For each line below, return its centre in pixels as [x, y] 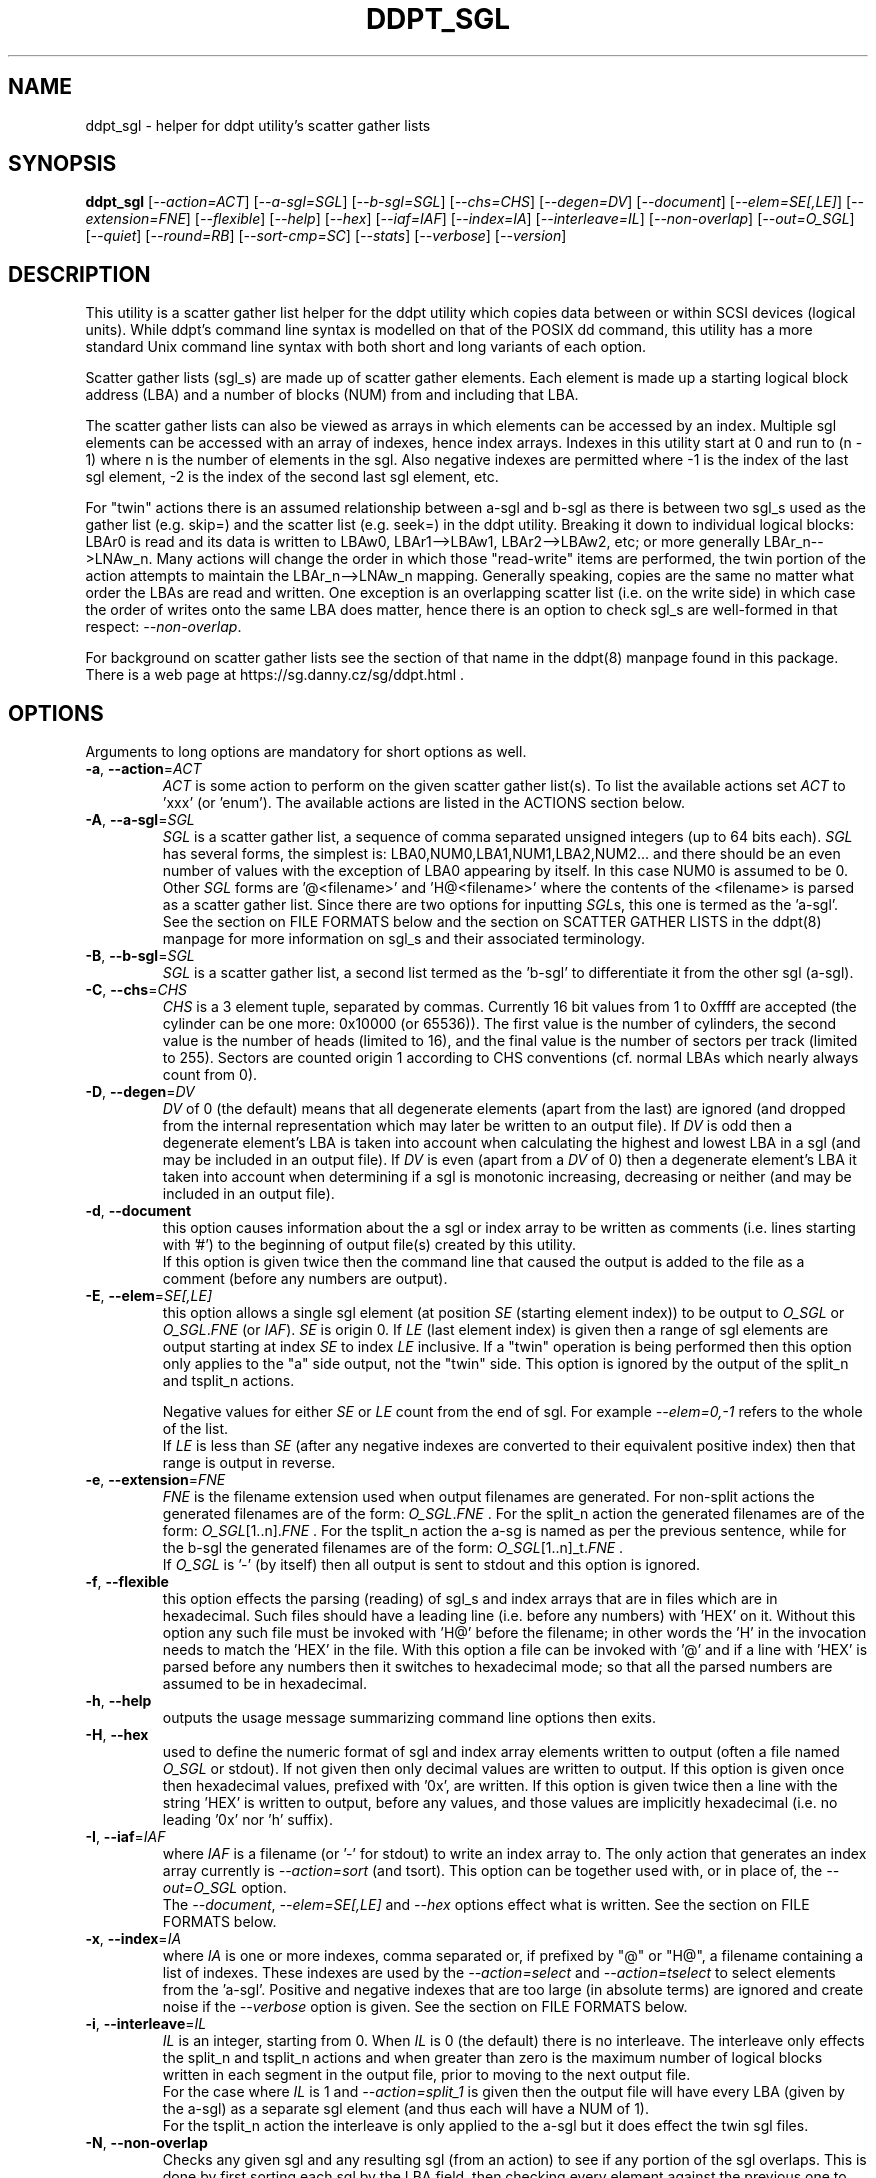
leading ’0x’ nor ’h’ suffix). [247, 1820]
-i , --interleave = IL [146, 2024]
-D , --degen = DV [140, 1092]
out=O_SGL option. [224, 1888]
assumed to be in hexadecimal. [264, 1684]
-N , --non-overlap [146, 2143]
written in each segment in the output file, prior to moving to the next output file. [426, 2075]
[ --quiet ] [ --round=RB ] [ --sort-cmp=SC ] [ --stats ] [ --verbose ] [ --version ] [326, 236]
